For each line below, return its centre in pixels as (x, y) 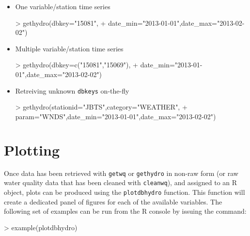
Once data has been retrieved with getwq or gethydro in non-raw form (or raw (121, 173)
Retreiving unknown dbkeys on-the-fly (72, 90)
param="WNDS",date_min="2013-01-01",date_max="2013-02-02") (116, 116)
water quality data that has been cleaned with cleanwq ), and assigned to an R (121, 182)
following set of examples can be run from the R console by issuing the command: (125, 211)
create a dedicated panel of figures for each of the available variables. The (113, 201)
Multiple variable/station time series (69, 48)
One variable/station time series (63, 6)
